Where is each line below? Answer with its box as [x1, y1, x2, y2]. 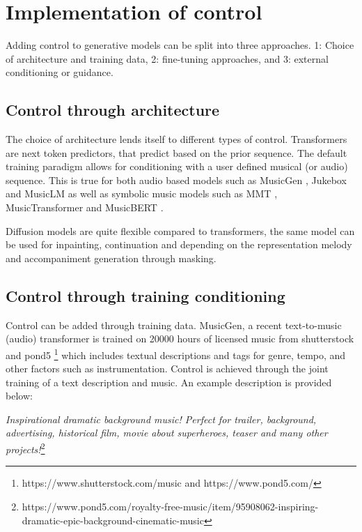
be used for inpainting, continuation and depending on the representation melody [6, 237, 352, 252]
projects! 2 [6, 440, 45, 456]
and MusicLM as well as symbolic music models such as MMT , [6, 186, 278, 201]
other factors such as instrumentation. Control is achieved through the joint [6, 361, 329, 376]
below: [6, 388, 33, 403]
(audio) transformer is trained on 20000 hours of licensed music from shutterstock [6, 331, 354, 346]
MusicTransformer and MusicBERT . [6, 200, 164, 215]
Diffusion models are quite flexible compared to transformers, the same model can [6, 223, 355, 238]
